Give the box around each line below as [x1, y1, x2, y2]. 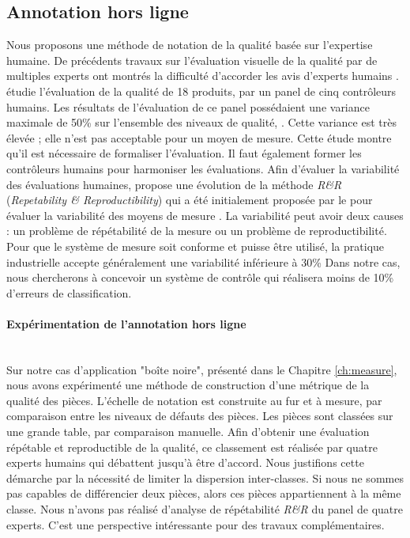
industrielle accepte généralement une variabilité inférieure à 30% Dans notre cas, [6, 253, 401, 270]
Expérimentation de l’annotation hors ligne [6, 315, 246, 332]
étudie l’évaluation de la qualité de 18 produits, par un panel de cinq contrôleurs [6, 82, 397, 99]
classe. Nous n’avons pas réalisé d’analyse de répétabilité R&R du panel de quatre [6, 501, 403, 517]
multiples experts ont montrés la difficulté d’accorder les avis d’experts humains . [6, 67, 399, 84]
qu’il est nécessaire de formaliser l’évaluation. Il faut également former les [6, 145, 362, 161]
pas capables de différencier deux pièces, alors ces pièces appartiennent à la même [6, 485, 401, 502]
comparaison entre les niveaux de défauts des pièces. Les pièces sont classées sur [6, 407, 393, 424]
